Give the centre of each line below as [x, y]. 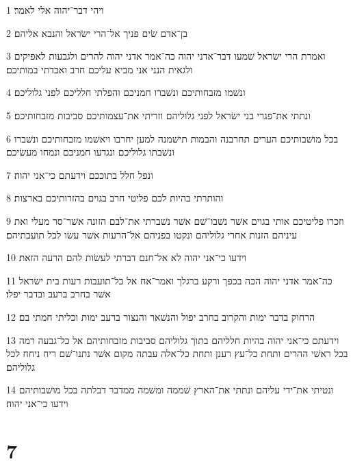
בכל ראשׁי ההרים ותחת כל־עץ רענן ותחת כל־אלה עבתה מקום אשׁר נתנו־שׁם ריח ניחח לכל [177, 353]
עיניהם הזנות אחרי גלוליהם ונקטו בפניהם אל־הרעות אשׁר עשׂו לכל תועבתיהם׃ [152, 234]
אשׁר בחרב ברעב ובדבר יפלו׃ [58, 294]
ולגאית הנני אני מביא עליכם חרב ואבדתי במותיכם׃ [100, 69]
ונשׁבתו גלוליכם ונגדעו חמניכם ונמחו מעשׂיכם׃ [90, 152]
